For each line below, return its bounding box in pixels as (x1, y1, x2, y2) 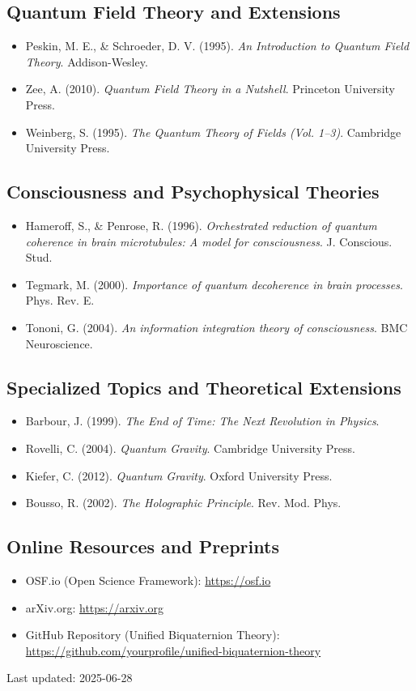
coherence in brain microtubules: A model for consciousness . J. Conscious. (25, 232, 393, 250)
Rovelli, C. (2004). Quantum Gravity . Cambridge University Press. (25, 439, 355, 456)
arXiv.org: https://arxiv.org (25, 599, 164, 616)
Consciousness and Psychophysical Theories (6, 179, 380, 204)
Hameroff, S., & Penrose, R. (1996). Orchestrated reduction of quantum (25, 216, 377, 233)
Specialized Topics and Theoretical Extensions (6, 374, 401, 399)
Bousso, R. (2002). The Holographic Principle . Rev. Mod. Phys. (25, 494, 342, 511)
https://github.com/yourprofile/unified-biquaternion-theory (25, 642, 321, 659)
